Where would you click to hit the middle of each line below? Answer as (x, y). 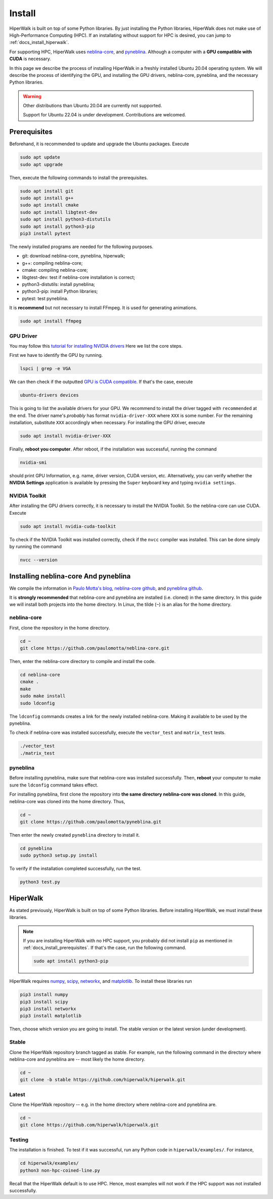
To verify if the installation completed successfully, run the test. (75, 869)
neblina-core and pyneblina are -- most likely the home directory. (77, 1059)
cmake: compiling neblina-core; (55, 270)
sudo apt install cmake (50, 205)
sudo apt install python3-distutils (65, 219)
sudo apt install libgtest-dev (59, 212)
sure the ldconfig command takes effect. (54, 785)
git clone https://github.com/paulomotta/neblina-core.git (95, 648)
